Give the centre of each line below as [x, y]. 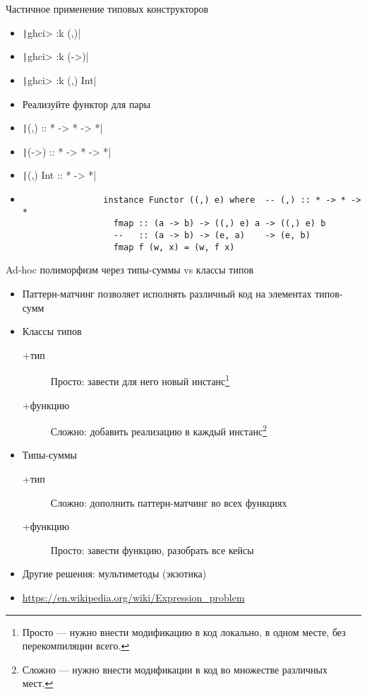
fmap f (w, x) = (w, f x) [174, 247]
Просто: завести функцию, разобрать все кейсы [152, 549]
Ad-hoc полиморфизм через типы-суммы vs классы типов [130, 270]
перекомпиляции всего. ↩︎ [76, 646]
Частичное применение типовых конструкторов [107, 8]
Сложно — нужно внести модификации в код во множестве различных [175, 669]
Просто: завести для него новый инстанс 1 [140, 380]
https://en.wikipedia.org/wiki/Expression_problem [133, 598]
